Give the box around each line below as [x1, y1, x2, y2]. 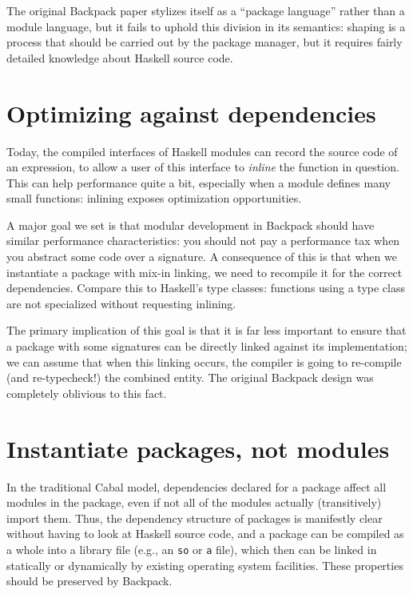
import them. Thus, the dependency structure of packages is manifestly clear [6, 509, 383, 526]
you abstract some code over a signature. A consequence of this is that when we [6, 248, 397, 265]
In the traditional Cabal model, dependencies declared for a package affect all [6, 478, 387, 495]
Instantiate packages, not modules [6, 431, 390, 464]
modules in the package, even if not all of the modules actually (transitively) [6, 494, 382, 511]
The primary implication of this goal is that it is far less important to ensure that [6, 322, 407, 339]
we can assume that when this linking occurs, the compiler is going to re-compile [6, 353, 402, 370]
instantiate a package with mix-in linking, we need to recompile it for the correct [6, 263, 403, 280]
